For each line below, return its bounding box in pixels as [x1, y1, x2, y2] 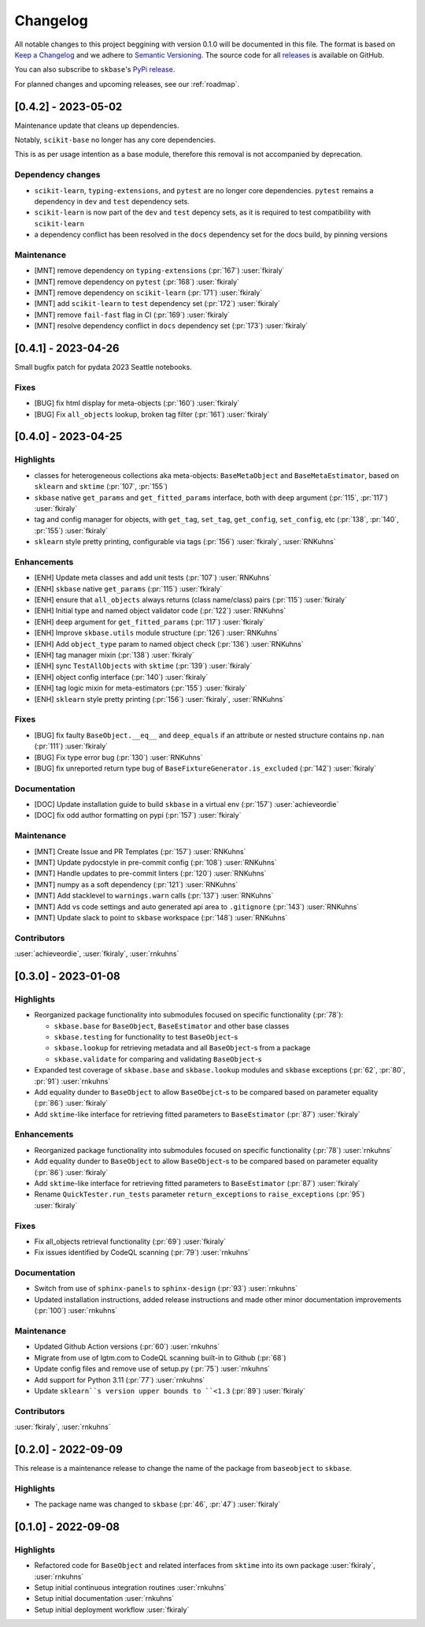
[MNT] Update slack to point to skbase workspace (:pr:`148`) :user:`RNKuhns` [34, 912, 288, 922]
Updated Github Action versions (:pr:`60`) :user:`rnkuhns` [34, 1342, 220, 1352]
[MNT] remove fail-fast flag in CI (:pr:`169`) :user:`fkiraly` [34, 310, 231, 319]
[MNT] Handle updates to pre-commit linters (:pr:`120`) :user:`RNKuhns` [34, 868, 267, 879]
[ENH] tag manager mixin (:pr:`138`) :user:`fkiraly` [34, 651, 194, 660]
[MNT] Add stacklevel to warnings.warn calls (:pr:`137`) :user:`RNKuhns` [34, 891, 274, 901]
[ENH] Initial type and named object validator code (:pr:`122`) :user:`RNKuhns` [34, 606, 286, 615]
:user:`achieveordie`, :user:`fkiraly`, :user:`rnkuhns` [14, 949, 179, 958]
